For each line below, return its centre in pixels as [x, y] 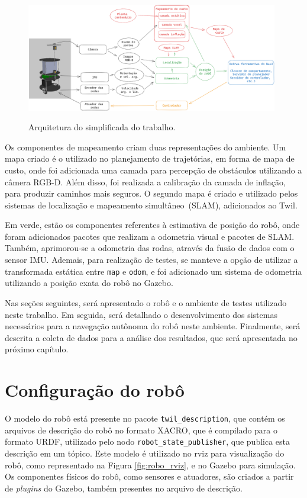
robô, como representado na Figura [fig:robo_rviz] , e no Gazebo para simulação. [150, 465]
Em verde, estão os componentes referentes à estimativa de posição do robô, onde [152, 225]
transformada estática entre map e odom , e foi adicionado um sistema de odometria [153, 271]
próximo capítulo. [37, 349]
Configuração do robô [95, 390]
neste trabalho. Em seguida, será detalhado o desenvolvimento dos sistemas [141, 314]
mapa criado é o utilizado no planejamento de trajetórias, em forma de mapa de [150, 158]
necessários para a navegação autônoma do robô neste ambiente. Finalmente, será [153, 326]
